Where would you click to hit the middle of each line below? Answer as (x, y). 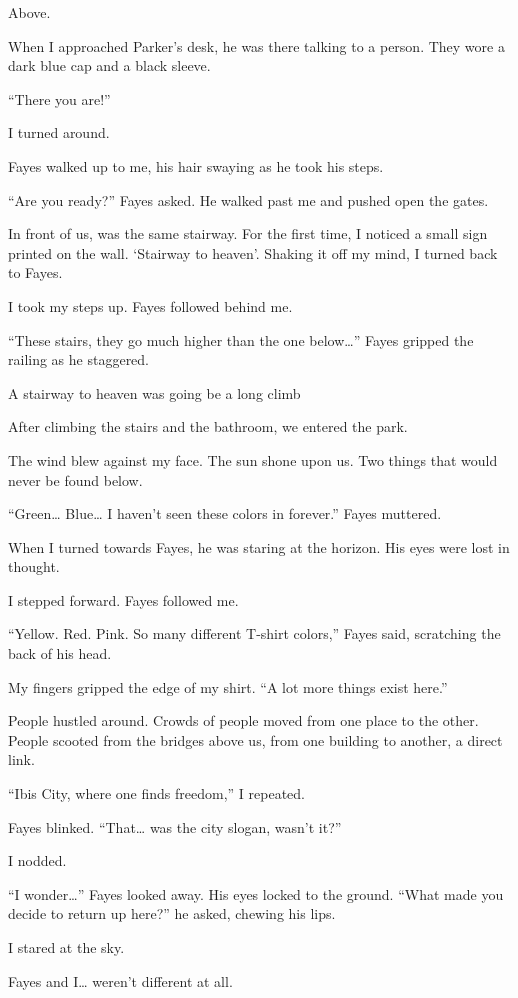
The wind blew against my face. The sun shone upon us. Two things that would (253, 459)
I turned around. (59, 132)
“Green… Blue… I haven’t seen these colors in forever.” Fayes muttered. (225, 513)
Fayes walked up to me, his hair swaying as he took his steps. (196, 165)
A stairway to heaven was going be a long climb (154, 392)
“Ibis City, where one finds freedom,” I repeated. (156, 793)
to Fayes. (35, 272)
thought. (34, 566)
